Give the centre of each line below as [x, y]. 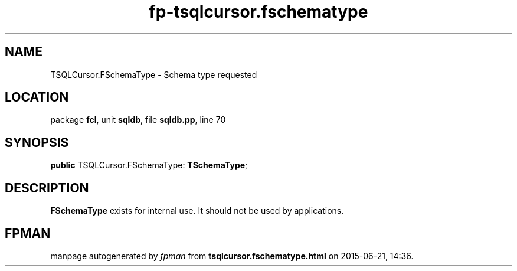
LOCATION [37, 97]
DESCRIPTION [47, 188]
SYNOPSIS [37, 142]
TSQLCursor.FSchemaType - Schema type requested [154, 74]
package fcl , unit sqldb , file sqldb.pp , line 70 [138, 120]
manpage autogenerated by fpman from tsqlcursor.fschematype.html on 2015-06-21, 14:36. [232, 256]
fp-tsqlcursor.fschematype [258, 12]
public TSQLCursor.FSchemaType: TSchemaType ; [149, 165]
